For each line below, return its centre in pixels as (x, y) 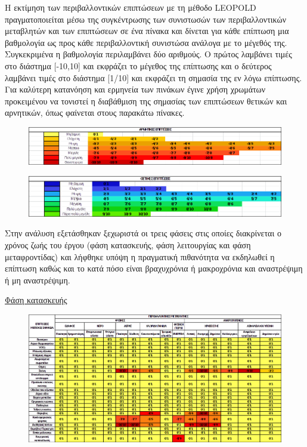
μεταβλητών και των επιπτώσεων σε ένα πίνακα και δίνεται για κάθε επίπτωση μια (147, 31)
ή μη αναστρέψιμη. (38, 280)
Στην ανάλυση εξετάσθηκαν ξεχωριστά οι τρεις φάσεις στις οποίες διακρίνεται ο (143, 233)
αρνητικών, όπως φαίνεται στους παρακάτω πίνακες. (95, 112)
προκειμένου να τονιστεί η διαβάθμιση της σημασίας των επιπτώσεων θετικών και (146, 101)
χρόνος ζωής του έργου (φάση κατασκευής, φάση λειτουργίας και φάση (128, 244)
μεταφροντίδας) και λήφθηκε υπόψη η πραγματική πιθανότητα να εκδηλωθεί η (140, 256)
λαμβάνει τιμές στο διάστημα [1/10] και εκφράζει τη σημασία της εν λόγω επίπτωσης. (153, 77)
